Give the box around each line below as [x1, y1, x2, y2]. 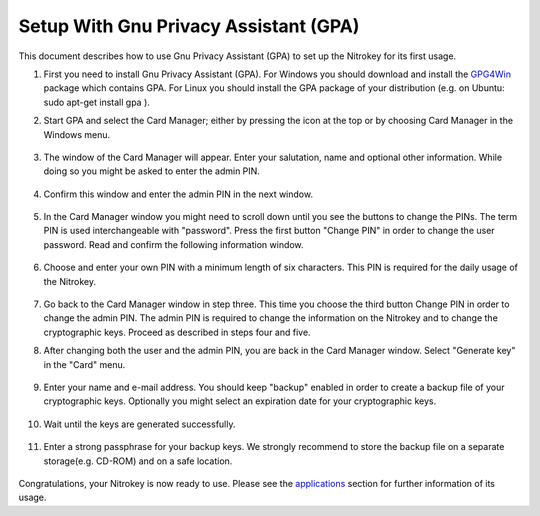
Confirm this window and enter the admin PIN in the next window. [43, 188, 314, 200]
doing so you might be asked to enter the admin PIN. [43, 165, 260, 177]
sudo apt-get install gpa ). [43, 96, 150, 108]
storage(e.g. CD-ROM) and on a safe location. [43, 455, 233, 467]
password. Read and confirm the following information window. [43, 238, 304, 250]
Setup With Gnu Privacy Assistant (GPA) [18, 15, 360, 37]
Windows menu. [43, 128, 110, 140]
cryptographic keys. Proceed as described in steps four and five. [43, 326, 311, 338]
